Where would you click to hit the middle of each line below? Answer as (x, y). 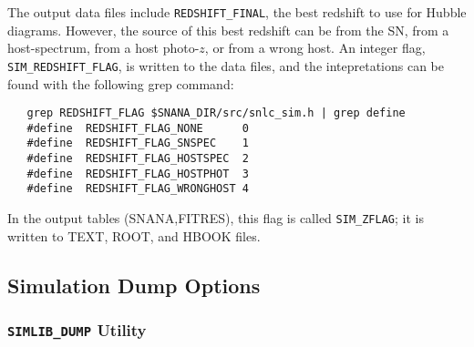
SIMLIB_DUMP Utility (77, 329)
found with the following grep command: (121, 83)
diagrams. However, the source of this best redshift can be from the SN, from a (228, 30)
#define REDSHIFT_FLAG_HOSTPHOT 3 (138, 173)
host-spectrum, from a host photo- (103, 48)
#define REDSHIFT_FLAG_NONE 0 (138, 128)
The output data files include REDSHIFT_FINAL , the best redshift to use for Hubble (237, 12)
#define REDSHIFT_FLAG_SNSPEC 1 (138, 143)
